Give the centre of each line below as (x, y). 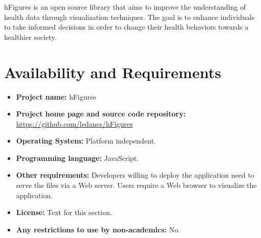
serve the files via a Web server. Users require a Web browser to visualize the (136, 185)
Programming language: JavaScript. (77, 158)
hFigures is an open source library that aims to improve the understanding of (125, 7)
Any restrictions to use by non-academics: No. (98, 229)
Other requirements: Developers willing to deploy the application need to (135, 175)
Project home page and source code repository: (101, 114)
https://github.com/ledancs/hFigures (74, 123)
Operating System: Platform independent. (86, 141)
